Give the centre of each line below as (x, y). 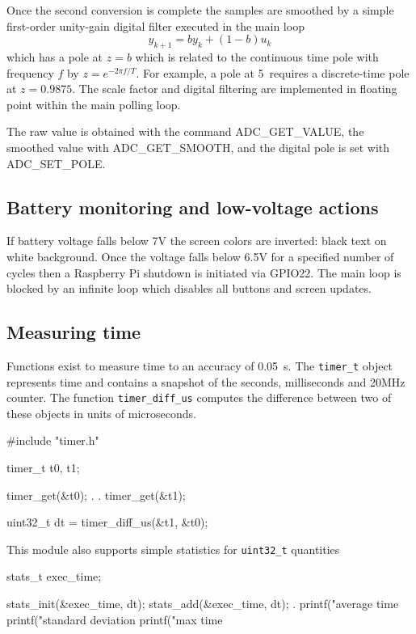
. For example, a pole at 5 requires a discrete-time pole (273, 72)
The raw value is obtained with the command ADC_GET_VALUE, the (185, 131)
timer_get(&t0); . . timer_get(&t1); (96, 495)
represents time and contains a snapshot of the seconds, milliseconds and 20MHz (206, 381)
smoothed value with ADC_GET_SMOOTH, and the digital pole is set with (198, 147)
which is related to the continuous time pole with (257, 56)
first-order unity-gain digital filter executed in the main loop (155, 25)
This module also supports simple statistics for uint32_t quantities (173, 549)
